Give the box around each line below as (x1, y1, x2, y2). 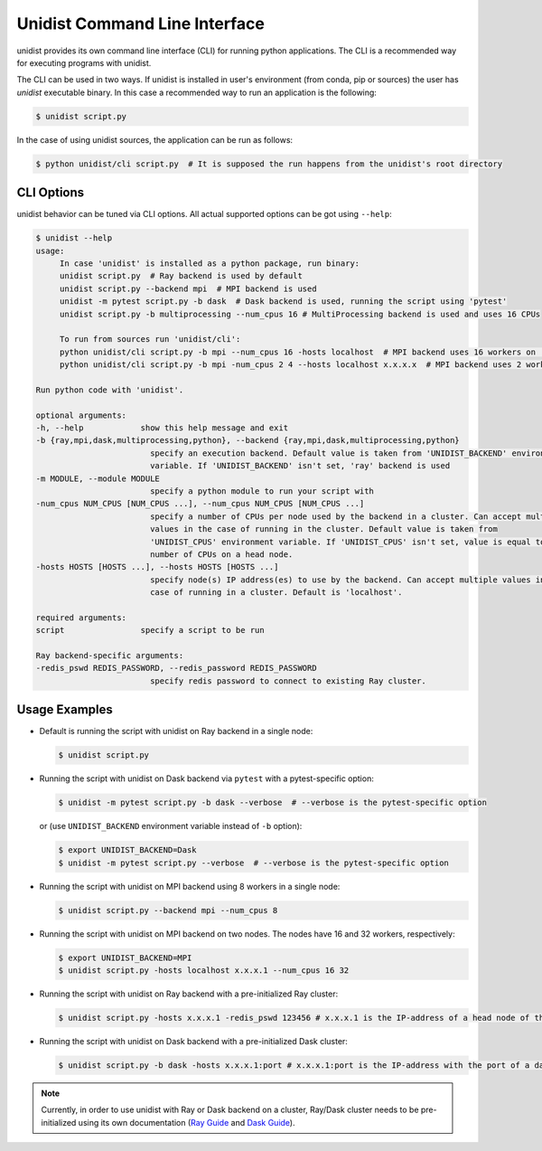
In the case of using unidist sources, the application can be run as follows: (16, 134, 294, 145)
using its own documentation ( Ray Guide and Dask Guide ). (78, 1117, 295, 1127)
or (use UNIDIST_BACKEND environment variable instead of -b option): (39, 821, 303, 832)
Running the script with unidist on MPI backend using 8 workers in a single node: (39, 881, 341, 892)
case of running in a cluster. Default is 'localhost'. (149, 588, 403, 598)
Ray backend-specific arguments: (35, 651, 184, 661)
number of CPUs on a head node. (149, 549, 294, 560)
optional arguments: (35, 410, 126, 420)
